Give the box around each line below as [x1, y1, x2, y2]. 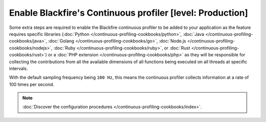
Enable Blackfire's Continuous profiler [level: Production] [9, 7, 248, 18]
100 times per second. [9, 81, 54, 87]
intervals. [9, 65, 28, 71]
